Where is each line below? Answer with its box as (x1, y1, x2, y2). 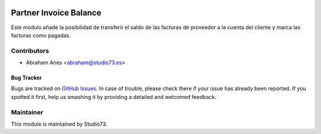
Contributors (11, 46, 49, 55)
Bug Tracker (11, 74, 42, 81)
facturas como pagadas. (11, 31, 71, 39)
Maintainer (11, 108, 43, 116)
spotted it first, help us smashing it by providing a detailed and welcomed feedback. (11, 93, 216, 100)
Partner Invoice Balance (11, 8, 102, 18)
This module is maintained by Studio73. (11, 120, 108, 127)
